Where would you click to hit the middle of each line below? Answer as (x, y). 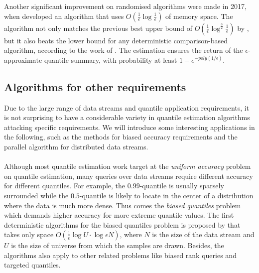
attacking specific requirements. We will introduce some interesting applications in (129, 127)
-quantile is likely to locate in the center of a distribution (166, 195)
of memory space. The (199, 16)
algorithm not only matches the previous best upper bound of (98, 28)
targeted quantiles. (32, 265)
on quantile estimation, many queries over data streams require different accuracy (129, 176)
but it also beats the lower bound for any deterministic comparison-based (116, 40)
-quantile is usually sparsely (182, 186)
